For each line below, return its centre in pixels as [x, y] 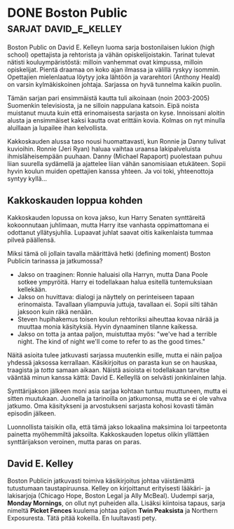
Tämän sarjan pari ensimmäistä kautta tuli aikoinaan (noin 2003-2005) [109, 98]
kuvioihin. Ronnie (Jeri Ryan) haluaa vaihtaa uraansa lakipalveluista [104, 149]
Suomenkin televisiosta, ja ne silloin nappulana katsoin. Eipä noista [103, 105]
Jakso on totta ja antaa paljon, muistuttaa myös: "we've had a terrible [117, 334]
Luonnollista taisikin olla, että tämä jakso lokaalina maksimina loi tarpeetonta [117, 427]
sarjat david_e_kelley [65, 28]
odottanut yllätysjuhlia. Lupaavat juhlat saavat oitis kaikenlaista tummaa [110, 232]
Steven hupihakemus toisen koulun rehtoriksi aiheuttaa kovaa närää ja [118, 319]
